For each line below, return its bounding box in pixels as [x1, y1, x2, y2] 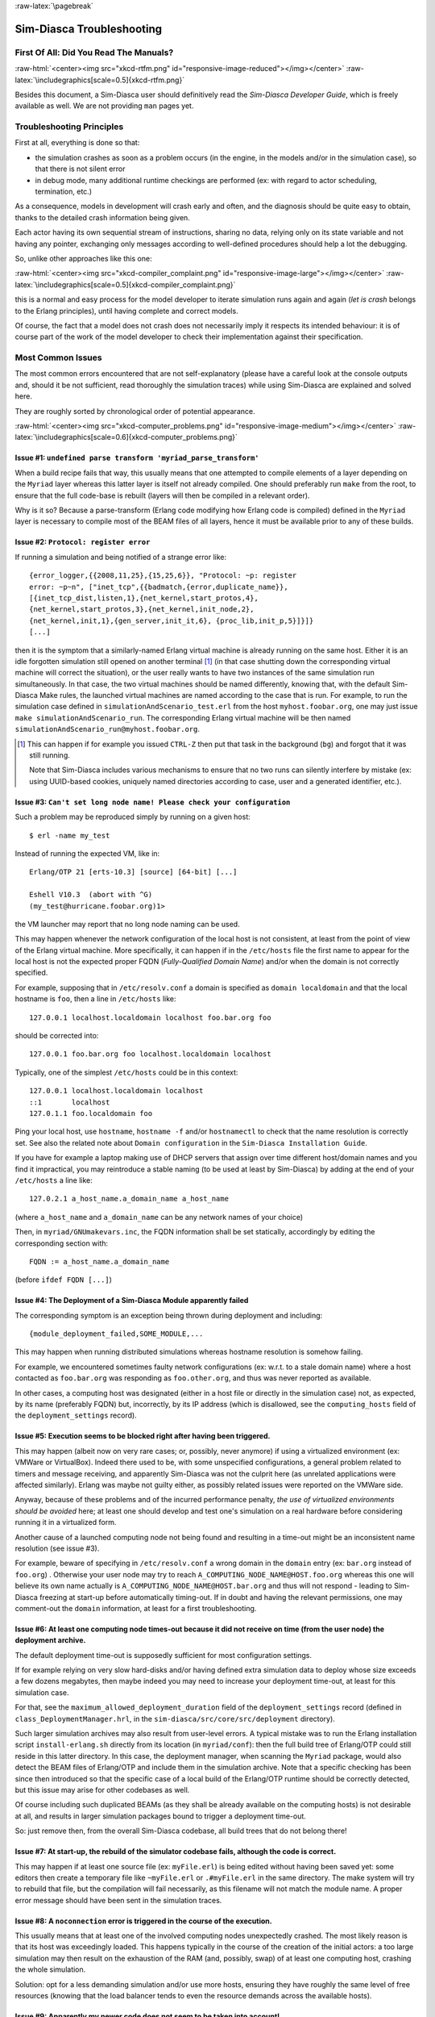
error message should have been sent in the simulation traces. [14, 1895, 222, 1905]
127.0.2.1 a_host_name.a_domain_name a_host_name [29, 1194, 230, 1204]
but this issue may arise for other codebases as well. [14, 1785, 190, 1794]
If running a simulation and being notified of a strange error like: [14, 552, 227, 562]
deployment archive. [14, 1635, 86, 1645]
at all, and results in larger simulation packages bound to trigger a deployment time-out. [14, 1811, 306, 1821]
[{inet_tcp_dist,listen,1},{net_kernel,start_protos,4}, [29, 593, 259, 603]
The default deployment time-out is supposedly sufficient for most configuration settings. [14, 1650, 312, 1660]
